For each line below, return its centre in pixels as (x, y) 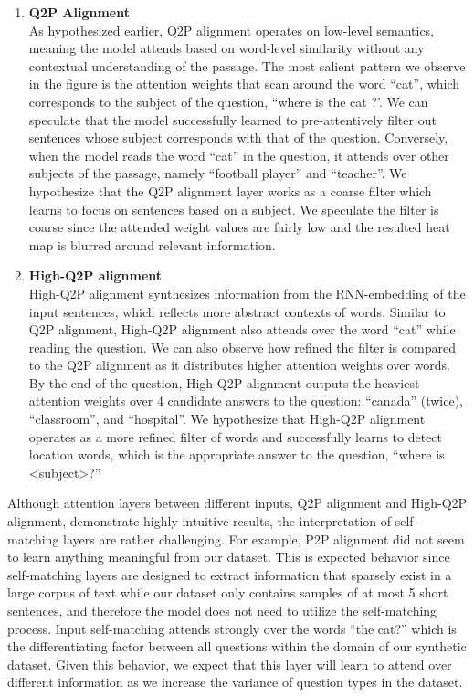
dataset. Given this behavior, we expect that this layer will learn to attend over (230, 664)
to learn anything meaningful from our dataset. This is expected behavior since (229, 557)
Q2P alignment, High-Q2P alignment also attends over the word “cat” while (242, 329)
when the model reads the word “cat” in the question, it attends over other (239, 155)
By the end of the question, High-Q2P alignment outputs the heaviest (224, 382)
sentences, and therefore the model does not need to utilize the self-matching (222, 610)
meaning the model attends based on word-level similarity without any (226, 48)
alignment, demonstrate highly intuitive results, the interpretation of (200, 521)
